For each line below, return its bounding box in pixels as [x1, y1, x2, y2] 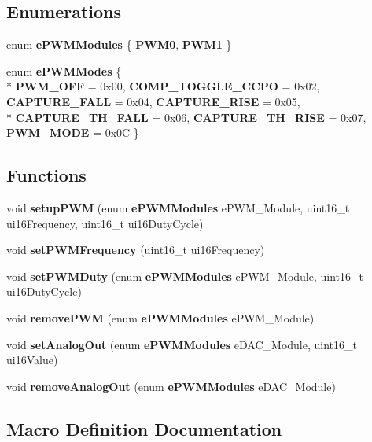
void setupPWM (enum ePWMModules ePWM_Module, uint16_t [6, 199, 350, 215]
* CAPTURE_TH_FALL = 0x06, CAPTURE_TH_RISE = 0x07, [6, 109, 366, 125]
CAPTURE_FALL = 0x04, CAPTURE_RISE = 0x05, [6, 93, 300, 109]
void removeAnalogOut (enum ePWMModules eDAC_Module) [6, 378, 336, 394]
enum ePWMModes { [6, 62, 122, 79]
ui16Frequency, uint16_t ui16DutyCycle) [6, 215, 204, 231]
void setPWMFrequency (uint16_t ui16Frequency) [6, 241, 265, 258]
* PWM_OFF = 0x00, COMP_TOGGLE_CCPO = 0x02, [6, 78, 320, 94]
